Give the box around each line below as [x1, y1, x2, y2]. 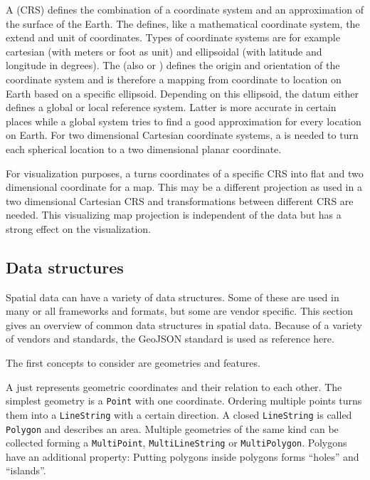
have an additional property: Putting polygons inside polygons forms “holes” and [6, 449, 359, 464]
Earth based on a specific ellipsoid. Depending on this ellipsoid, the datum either [6, 85, 359, 100]
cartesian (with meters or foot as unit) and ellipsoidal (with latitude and [6, 43, 322, 58]
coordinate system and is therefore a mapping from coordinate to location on [6, 71, 342, 86]
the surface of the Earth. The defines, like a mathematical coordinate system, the [6, 16, 360, 31]
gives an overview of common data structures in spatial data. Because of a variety [6, 317, 362, 332]
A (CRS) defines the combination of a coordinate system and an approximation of [6, 2, 364, 16]
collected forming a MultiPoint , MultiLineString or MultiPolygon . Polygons [6, 435, 347, 450]
